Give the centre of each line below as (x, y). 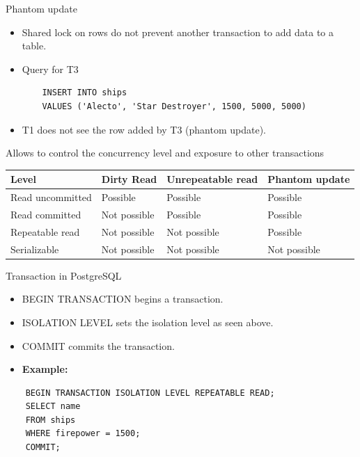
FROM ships (50, 420)
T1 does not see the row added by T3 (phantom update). (144, 129)
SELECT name (53, 407)
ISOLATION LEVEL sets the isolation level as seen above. (148, 322)
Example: (45, 369)
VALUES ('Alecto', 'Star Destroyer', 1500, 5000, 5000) (174, 106)
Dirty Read (129, 179)
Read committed (46, 214)
